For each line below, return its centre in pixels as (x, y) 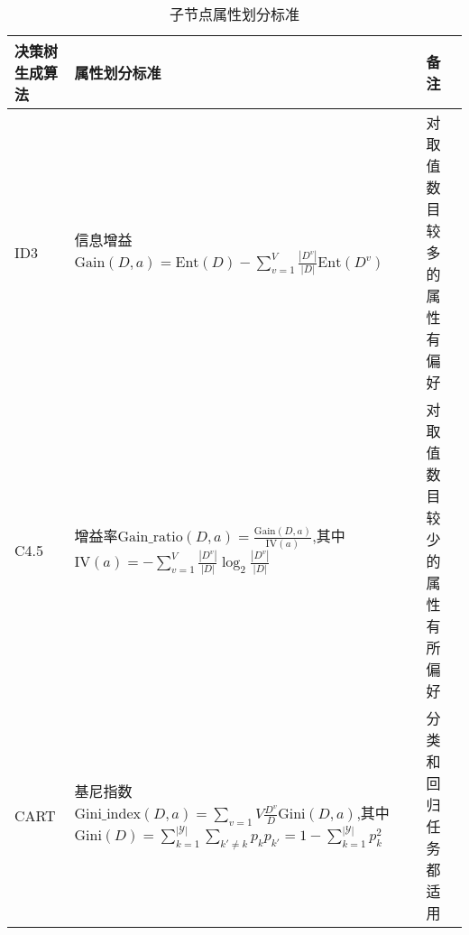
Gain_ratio (150, 537)
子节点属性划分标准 (234, 14)
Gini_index (107, 815)
